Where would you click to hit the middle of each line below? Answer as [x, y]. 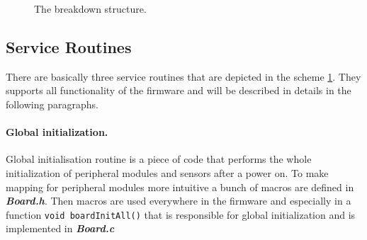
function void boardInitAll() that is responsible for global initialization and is [181, 214]
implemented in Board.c [60, 228]
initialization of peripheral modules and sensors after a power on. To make [167, 172]
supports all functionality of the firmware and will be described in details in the [179, 90]
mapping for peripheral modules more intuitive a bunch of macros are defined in [180, 187]
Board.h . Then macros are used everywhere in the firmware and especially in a [179, 201]
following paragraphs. [52, 104]
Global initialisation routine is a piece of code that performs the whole [159, 159]
